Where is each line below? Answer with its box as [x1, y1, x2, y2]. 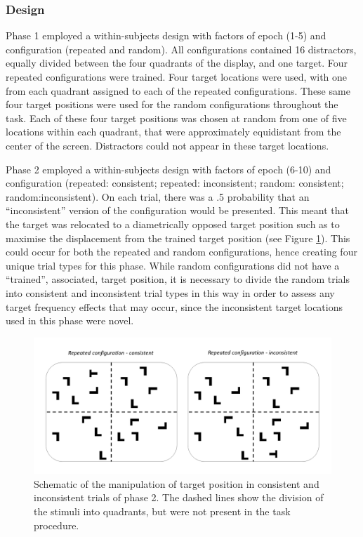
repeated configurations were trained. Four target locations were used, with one [6, 69, 348, 84]
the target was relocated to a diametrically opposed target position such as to [6, 216, 340, 231]
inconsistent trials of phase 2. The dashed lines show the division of [34, 490, 324, 505]
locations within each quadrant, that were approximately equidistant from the [6, 124, 341, 139]
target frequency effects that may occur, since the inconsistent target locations [6, 299, 343, 314]
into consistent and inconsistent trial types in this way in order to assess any [6, 285, 335, 300]
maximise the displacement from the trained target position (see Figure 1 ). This [6, 230, 350, 245]
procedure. [34, 517, 79, 532]
